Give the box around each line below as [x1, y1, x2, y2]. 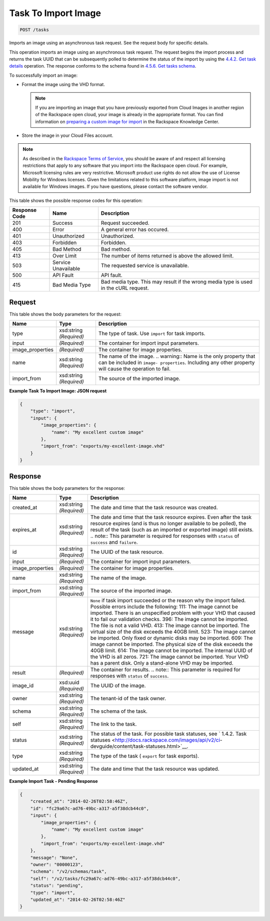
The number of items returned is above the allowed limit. [100, 252, 234, 259]
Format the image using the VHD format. [21, 82, 105, 88]
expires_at [12, 526, 37, 533]
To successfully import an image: [9, 72, 77, 78]
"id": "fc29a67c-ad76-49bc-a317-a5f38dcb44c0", [30, 805, 149, 811]
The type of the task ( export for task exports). [90, 753, 199, 760]
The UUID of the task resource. [90, 548, 164, 555]
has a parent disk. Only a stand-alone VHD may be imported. [90, 660, 233, 667]
